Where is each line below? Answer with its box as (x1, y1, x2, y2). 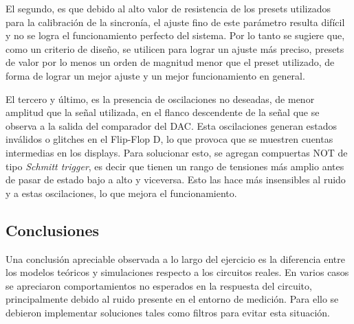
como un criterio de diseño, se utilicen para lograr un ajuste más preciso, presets (5, 41, 344, 56)
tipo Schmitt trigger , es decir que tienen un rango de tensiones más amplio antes (5, 159, 344, 173)
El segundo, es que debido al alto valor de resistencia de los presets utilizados (5, 1, 331, 15)
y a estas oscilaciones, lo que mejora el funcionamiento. (5, 185, 237, 200)
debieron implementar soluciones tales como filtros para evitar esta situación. (5, 305, 330, 319)
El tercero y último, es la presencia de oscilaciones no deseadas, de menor (5, 91, 315, 106)
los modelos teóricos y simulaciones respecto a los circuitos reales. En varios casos (5, 265, 349, 279)
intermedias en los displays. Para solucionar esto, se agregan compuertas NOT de (5, 145, 348, 159)
